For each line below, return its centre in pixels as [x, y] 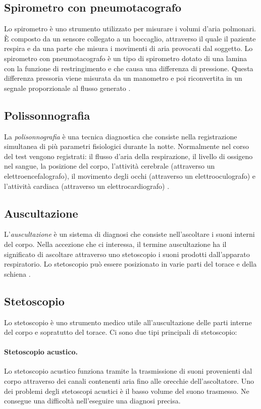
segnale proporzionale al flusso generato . [67, 88]
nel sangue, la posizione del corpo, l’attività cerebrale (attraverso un [110, 166]
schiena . [17, 273]
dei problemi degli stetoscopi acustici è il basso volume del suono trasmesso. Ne [127, 391]
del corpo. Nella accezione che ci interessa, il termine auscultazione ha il [115, 244]
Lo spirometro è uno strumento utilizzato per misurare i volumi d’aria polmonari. [130, 29]
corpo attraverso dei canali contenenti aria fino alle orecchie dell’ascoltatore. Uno [129, 381]
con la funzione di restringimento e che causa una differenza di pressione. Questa [129, 68]
